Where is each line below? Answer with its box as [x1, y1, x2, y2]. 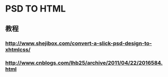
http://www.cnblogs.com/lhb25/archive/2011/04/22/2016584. [5, 59, 163, 66]
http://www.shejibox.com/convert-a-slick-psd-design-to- [5, 40, 152, 47]
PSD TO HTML [5, 3, 66, 15]
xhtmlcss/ [5, 46, 31, 53]
